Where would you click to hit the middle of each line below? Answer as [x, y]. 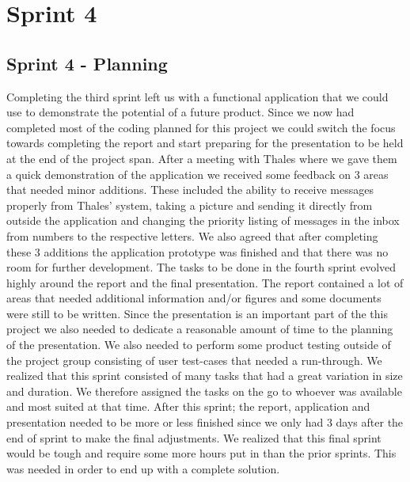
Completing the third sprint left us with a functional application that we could [197, 96]
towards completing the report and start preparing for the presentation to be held [205, 143]
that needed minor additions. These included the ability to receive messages [190, 190]
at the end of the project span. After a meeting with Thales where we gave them [202, 158]
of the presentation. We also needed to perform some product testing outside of [199, 345]
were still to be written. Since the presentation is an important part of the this [197, 313]
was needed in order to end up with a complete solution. [143, 468]
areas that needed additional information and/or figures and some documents [194, 298]
